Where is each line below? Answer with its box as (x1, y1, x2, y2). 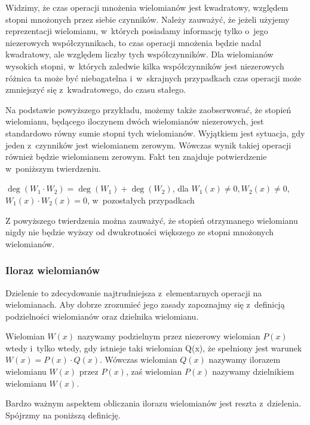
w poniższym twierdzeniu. (5, 162, 101, 174)
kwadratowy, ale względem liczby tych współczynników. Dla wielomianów (5, 48, 274, 60)
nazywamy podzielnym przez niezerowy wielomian (77, 330, 260, 342)
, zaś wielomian (125, 365, 182, 378)
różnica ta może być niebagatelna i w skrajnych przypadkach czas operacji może (5, 71, 302, 84)
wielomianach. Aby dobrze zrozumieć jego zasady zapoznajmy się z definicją (5, 298, 285, 311)
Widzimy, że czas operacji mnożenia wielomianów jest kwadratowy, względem (5, 1, 288, 13)
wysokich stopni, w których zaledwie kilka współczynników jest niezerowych (5, 59, 284, 72)
